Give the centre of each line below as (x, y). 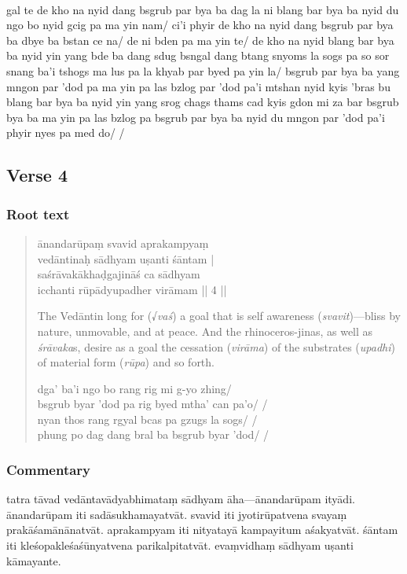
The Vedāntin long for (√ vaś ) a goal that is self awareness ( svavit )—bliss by (219, 316)
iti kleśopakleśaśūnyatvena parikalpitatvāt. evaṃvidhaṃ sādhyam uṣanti (180, 545)
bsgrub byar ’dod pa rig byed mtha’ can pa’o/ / (152, 404)
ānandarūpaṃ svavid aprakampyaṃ (123, 243)
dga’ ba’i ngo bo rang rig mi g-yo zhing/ (134, 388)
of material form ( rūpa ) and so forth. (126, 362)
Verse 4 (37, 175)
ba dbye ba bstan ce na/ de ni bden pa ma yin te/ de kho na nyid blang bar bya (200, 40)
